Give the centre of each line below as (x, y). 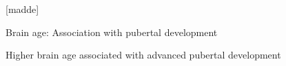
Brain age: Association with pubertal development (112, 32)
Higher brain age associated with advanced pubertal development (143, 55)
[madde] (22, 9)
